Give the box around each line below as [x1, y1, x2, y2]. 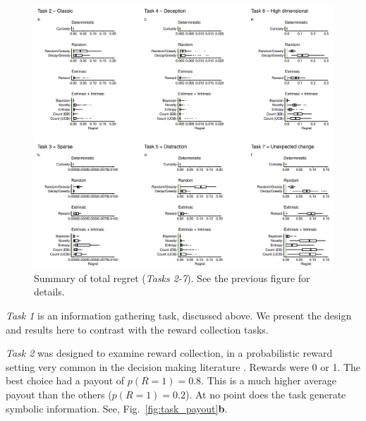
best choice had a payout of [6, 373, 125, 388]
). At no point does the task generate [185, 386, 346, 401]
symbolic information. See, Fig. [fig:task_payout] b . [6, 401, 228, 415]
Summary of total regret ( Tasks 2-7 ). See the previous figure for [34, 270, 310, 285]
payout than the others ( [6, 386, 112, 401]
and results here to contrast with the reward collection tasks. [6, 322, 269, 336]
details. [34, 284, 65, 299]
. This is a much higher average [201, 373, 337, 388]
